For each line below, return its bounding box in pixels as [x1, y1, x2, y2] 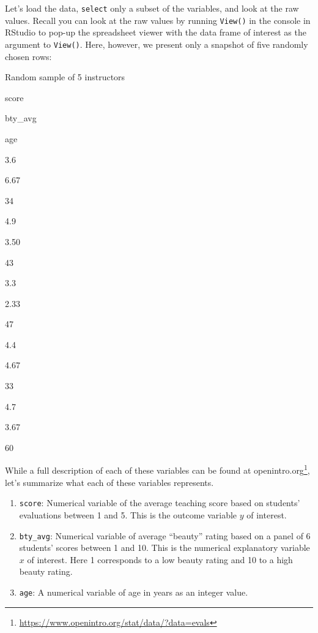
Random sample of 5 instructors [5, 70, 125, 83]
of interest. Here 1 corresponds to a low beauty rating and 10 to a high [27, 553, 293, 566]
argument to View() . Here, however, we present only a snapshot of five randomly [5, 37, 308, 50]
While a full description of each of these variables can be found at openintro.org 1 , [5, 462, 310, 477]
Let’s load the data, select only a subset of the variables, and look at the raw [5, 2, 299, 14]
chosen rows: [5, 50, 52, 63]
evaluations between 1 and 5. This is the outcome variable [19, 508, 237, 521]
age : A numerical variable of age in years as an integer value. [19, 585, 248, 598]
